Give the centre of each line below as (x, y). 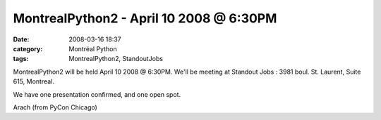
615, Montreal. (34, 81)
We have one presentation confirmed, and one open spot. (97, 94)
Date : (21, 39)
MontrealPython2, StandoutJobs (116, 59)
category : (28, 48)
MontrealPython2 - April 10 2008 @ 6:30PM (145, 18)
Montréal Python (93, 48)
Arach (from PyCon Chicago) (55, 107)
